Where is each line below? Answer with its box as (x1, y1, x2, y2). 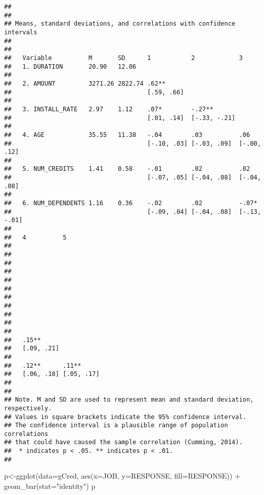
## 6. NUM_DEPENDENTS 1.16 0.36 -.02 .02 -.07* (4, 200, 257, 207)
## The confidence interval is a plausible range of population (4, 422, 228, 429)
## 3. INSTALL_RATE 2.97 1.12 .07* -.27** (4, 105, 214, 113)
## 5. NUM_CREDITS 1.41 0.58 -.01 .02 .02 (4, 165, 250, 173)
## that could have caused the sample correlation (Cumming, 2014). (4, 439, 243, 446)
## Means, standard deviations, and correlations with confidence (4, 20, 236, 28)
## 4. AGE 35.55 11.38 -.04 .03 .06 (4, 131, 250, 138)
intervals (4, 28, 37, 36)
